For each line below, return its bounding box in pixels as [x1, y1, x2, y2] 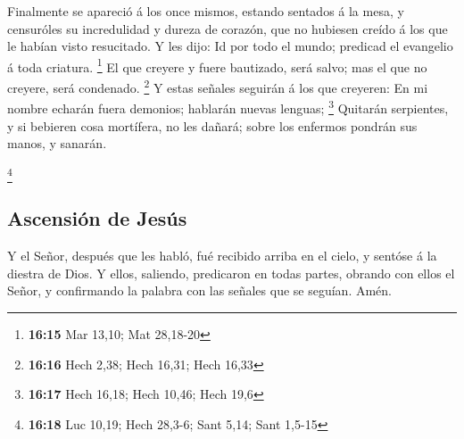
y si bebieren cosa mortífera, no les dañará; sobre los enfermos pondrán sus [7, 116, 418, 135]
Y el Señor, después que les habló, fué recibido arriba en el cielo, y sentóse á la [7, 246, 437, 265]
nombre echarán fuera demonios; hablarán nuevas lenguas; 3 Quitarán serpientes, [7, 96, 449, 117]
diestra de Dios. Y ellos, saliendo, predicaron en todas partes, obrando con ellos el [7, 263, 455, 282]
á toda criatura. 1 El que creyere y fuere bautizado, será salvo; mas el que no [7, 54, 427, 76]
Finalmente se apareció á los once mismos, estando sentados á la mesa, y [7, 2, 404, 20]
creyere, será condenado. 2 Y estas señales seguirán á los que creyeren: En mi [7, 76, 428, 96]
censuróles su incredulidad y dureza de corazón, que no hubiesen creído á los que [7, 19, 448, 37]
